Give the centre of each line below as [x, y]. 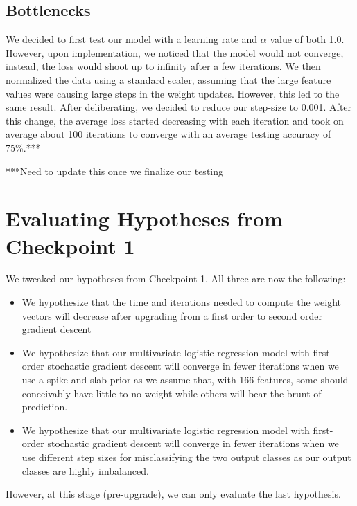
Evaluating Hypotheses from [144, 218]
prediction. [45, 407]
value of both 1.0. [307, 39]
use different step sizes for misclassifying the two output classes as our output [186, 457]
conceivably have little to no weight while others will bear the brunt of [172, 393]
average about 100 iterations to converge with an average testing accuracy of [168, 134]
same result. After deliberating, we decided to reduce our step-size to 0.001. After [179, 107]
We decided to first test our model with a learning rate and [132, 39]
